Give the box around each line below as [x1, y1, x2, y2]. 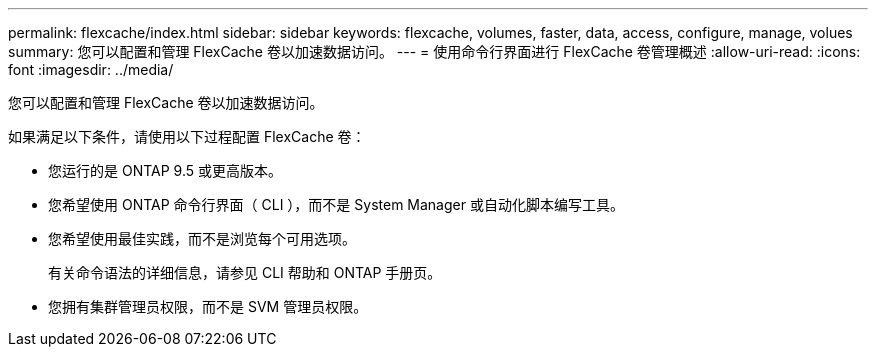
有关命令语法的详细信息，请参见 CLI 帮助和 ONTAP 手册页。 [48, 264, 442, 281]
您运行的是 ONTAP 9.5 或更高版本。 [48, 162, 282, 179]
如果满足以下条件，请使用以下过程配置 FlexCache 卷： [8, 128, 366, 145]
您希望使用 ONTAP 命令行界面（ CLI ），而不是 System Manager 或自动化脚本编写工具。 [48, 196, 624, 213]
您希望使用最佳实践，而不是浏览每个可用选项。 [48, 230, 356, 247]
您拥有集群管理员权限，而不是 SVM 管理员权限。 [48, 298, 368, 315]
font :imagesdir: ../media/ [8, 61, 174, 78]
